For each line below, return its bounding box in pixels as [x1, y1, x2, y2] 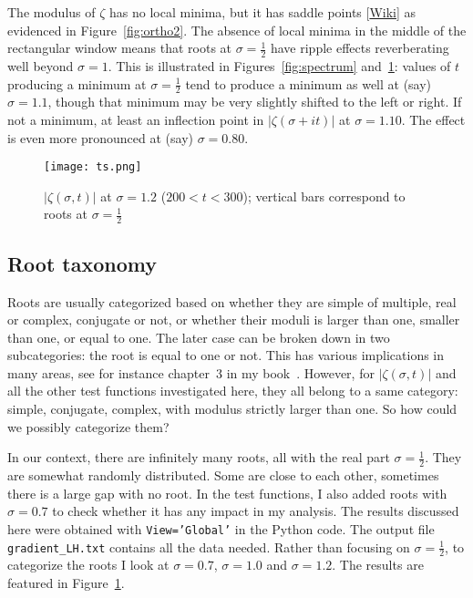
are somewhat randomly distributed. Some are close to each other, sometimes [7, 466, 439, 485]
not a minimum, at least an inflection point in [7, 110, 264, 129]
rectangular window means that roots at [7, 38, 232, 57]
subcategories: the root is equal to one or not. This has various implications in [7, 345, 445, 365]
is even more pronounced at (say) [7, 128, 193, 147]
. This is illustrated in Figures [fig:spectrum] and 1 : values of [108, 57, 451, 76]
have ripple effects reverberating [270, 38, 449, 57]
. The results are [332, 555, 424, 574]
